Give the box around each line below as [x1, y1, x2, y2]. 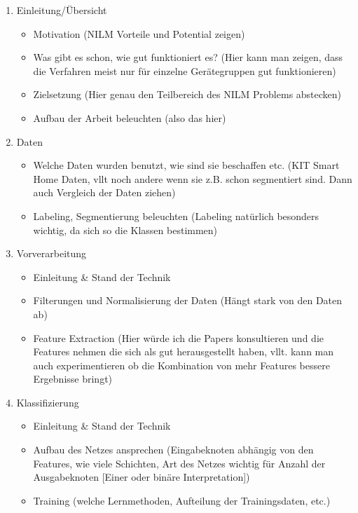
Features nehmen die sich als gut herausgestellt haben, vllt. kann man [33, 344, 334, 359]
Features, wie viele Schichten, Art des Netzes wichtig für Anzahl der [33, 456, 326, 470]
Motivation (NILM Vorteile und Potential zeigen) [33, 26, 245, 41]
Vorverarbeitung [16, 246, 87, 261]
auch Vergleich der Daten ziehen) [33, 185, 176, 200]
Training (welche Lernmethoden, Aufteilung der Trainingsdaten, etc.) [33, 493, 331, 507]
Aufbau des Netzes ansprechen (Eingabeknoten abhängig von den [33, 442, 314, 457]
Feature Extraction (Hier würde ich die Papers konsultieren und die [33, 330, 324, 345]
